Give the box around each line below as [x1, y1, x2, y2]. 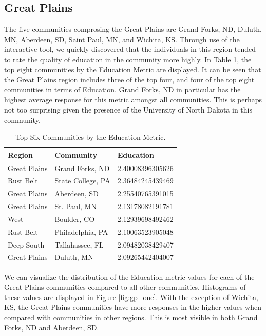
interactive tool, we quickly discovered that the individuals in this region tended [4, 44, 256, 54]
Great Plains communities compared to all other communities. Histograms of [4, 282, 246, 292]
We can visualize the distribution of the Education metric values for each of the [4, 271, 255, 282]
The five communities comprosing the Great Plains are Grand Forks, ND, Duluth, [4, 24, 262, 34]
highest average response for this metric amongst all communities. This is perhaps [4, 94, 262, 105]
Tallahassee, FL [54, 239, 104, 250]
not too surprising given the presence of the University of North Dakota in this [4, 104, 253, 115]
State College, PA [54, 175, 110, 186]
